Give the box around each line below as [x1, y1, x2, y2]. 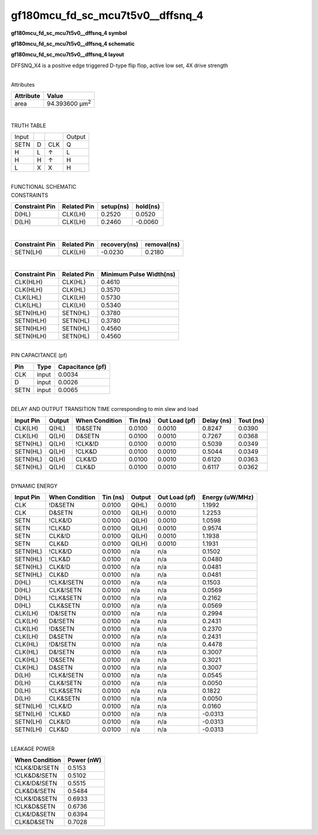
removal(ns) [145, 240, 180, 248]
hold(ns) [135, 202, 160, 211]
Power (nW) [68, 756, 102, 764]
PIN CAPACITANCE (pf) [11, 351, 68, 359]
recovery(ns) [101, 240, 138, 248]
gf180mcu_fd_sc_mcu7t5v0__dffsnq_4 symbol [11, 29, 127, 37]
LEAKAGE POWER [11, 745, 55, 752]
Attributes [11, 81, 35, 88]
